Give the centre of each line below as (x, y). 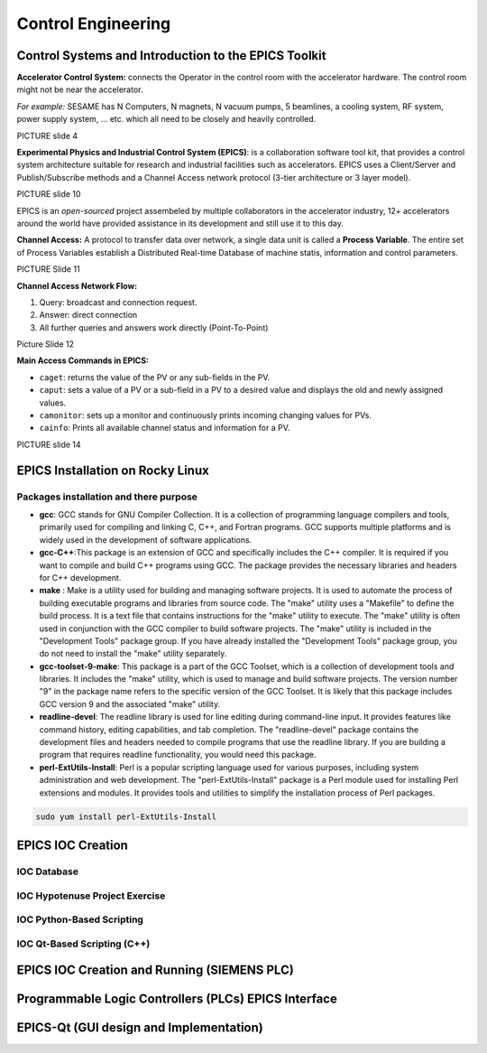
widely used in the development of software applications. (146, 540)
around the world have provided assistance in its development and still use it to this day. (180, 223)
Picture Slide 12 (45, 344)
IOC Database (47, 871)
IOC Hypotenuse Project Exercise (91, 896)
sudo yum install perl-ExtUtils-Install (126, 816)
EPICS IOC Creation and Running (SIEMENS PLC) (156, 970)
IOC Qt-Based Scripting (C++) (83, 944)
